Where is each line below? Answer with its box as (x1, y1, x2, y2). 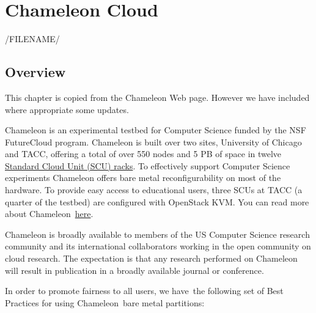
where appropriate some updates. (5, 103, 129, 116)
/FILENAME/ (5, 32, 60, 45)
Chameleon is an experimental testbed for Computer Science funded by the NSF (5, 123, 306, 136)
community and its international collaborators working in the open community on (5, 240, 311, 252)
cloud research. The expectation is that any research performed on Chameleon (5, 252, 298, 265)
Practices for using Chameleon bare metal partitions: (5, 296, 205, 309)
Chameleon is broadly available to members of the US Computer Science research (5, 227, 310, 240)
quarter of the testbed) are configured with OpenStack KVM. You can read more (5, 195, 309, 208)
